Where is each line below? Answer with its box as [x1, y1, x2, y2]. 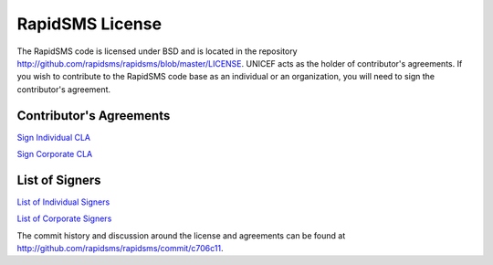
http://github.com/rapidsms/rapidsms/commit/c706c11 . [16, 243, 224, 254]
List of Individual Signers [16, 196, 110, 207]
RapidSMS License [16, 14, 163, 34]
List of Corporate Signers [16, 213, 112, 224]
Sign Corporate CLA [16, 149, 93, 160]
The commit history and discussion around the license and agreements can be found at [16, 229, 346, 241]
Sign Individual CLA [16, 132, 91, 143]
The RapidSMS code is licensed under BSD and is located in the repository [16, 46, 298, 57]
